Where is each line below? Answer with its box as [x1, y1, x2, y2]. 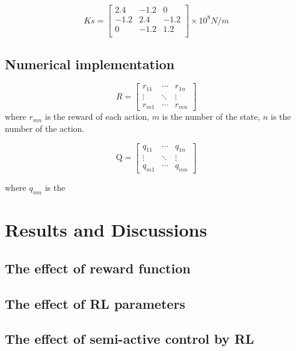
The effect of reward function [5, 258, 191, 277]
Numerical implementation [5, 54, 175, 73]
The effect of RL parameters [5, 294, 185, 312]
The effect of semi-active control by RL [5, 329, 254, 348]
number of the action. [5, 122, 85, 134]
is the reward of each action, [45, 110, 149, 123]
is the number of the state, [162, 110, 261, 123]
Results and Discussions [5, 217, 208, 242]
